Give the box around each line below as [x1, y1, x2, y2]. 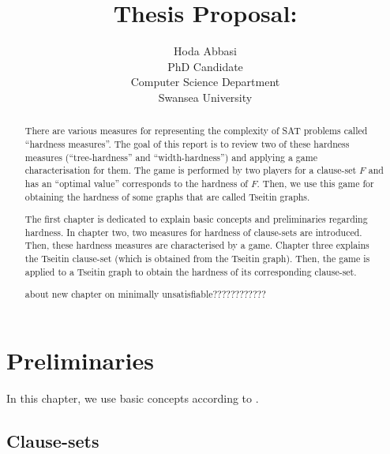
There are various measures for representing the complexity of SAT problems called [24, 124, 368, 137]
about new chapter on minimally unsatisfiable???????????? [24, 287, 266, 301]
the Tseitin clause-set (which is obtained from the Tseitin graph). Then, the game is [24, 252, 370, 265]
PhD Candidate [167, 58, 243, 74]
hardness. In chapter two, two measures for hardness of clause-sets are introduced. [24, 225, 362, 238]
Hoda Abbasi [174, 43, 237, 59]
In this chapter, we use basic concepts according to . [6, 389, 259, 406]
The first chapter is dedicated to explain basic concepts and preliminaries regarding [24, 212, 368, 226]
